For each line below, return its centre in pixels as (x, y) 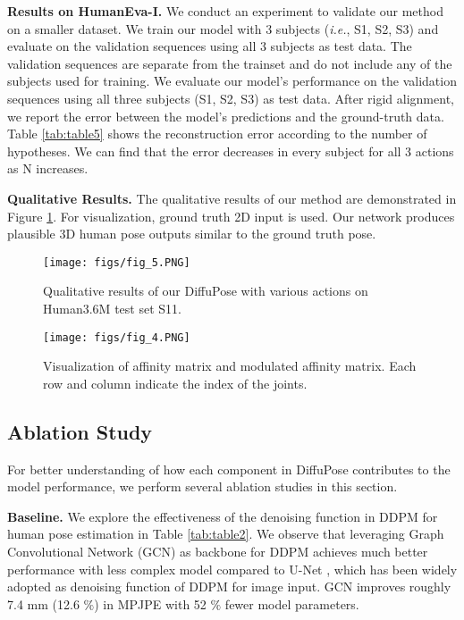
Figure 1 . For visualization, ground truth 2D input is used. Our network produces (231, 216)
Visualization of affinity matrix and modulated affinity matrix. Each (230, 366)
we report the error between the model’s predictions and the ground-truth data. (226, 116)
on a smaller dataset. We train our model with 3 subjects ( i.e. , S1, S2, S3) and (223, 28)
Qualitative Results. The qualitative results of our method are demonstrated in (232, 198)
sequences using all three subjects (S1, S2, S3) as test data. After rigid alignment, (231, 98)
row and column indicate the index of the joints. (175, 383)
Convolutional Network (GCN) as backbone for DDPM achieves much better (218, 551)
